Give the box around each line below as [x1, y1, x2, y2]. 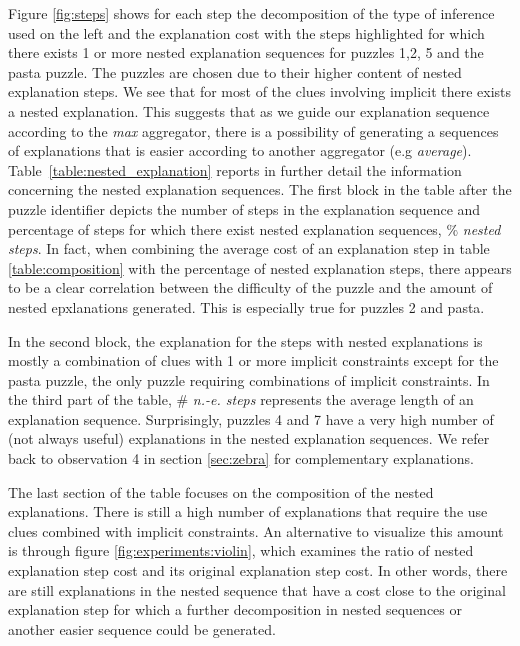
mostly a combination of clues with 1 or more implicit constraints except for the [8, 350, 499, 371]
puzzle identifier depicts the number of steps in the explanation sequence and [8, 198, 481, 219]
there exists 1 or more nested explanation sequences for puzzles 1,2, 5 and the [8, 42, 484, 63]
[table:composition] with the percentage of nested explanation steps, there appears [8, 257, 512, 278]
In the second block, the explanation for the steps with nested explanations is [8, 330, 483, 351]
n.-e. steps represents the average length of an [192, 389, 474, 410]
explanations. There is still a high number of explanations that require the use [8, 501, 488, 522]
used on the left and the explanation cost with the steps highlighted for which [8, 22, 485, 43]
